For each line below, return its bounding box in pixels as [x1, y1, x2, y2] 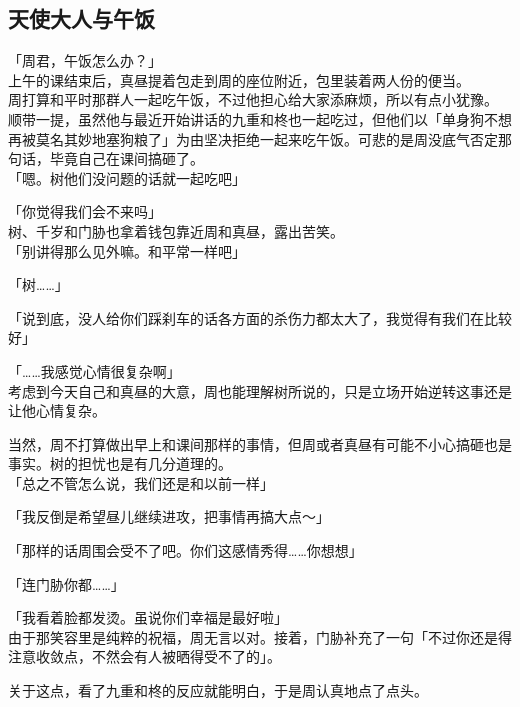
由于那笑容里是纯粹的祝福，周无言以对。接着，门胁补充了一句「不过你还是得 [8, 626, 512, 647]
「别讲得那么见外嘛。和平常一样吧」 [8, 240, 246, 261]
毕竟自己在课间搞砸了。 [49, 148, 204, 169]
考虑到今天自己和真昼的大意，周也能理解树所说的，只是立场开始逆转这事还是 [8, 380, 512, 401]
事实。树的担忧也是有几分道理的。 [8, 453, 232, 474]
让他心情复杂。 [8, 400, 106, 421]
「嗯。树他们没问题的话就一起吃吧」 [8, 167, 246, 188]
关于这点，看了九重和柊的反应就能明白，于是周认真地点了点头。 [8, 680, 428, 701]
